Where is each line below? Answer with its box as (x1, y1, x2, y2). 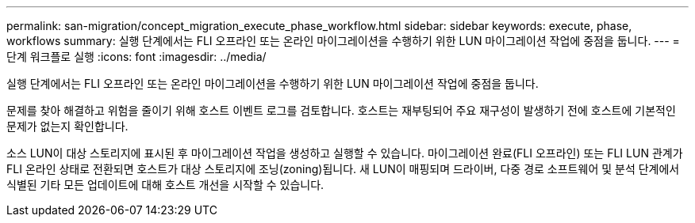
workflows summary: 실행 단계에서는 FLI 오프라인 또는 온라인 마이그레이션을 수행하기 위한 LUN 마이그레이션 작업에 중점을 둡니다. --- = (6, 34, 680, 47)
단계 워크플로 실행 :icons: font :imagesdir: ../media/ (6, 50, 267, 63)
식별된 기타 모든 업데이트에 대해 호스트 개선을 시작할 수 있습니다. (6, 178, 324, 191)
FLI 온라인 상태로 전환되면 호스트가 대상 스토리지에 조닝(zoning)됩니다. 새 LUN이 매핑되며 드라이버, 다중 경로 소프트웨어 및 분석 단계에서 (6, 162, 680, 176)
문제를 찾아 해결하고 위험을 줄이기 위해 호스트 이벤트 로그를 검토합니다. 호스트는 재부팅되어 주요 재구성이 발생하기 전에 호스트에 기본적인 (6, 104, 676, 117)
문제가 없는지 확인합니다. (6, 119, 129, 133)
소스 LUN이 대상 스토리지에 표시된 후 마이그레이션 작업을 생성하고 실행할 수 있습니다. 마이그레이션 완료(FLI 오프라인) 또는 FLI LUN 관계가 (6, 146, 683, 160)
